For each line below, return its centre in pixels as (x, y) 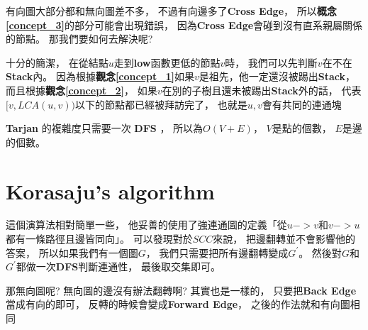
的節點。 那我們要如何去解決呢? (79, 39)
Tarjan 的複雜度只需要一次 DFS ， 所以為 (105, 128)
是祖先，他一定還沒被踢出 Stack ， (277, 76)
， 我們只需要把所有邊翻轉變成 (217, 252)
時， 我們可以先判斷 (271, 62)
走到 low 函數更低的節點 (167, 62)
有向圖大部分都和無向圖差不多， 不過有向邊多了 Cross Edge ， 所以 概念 (171, 11)
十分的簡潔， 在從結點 (57, 62)
